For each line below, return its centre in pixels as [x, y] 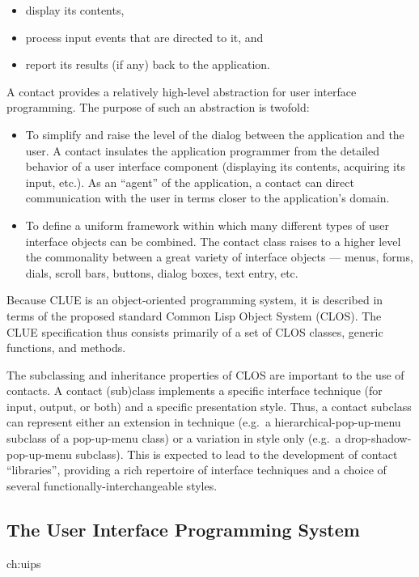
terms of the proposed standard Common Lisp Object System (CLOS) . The [194, 315]
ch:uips [24, 563]
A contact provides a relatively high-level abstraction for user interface [182, 91]
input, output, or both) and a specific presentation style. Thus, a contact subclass [209, 406]
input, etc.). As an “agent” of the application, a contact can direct [190, 182]
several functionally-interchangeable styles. [112, 485]
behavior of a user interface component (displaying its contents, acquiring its [215, 166]
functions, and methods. [66, 348]
